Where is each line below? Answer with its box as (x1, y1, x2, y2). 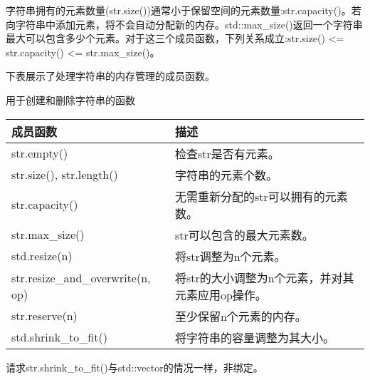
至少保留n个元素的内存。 (174, 307, 307, 324)
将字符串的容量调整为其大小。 (174, 329, 334, 346)
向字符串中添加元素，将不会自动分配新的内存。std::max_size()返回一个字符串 (6, 16, 363, 31)
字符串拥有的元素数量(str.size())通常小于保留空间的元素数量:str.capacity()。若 (6, 3, 361, 17)
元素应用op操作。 (174, 286, 267, 303)
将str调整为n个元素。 (174, 247, 286, 265)
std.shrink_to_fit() (11, 329, 107, 346)
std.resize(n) (11, 247, 73, 265)
